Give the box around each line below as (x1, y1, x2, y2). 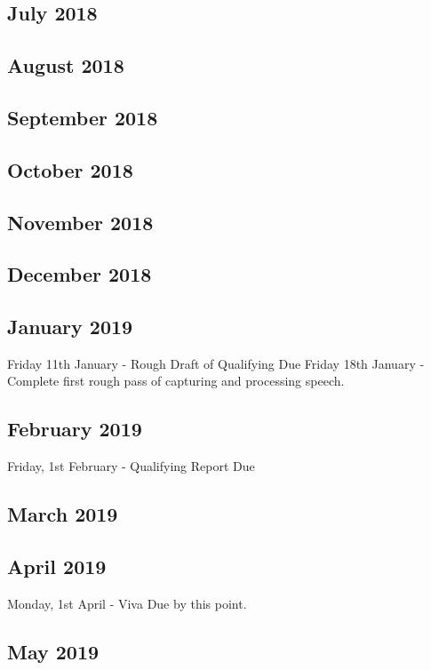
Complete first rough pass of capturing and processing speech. (7, 371, 345, 390)
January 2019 (7, 313, 133, 340)
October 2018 (7, 156, 133, 183)
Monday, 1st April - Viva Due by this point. (7, 594, 247, 612)
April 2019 (7, 553, 107, 580)
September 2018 (7, 103, 158, 131)
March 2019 (7, 500, 118, 528)
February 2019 (7, 415, 142, 443)
